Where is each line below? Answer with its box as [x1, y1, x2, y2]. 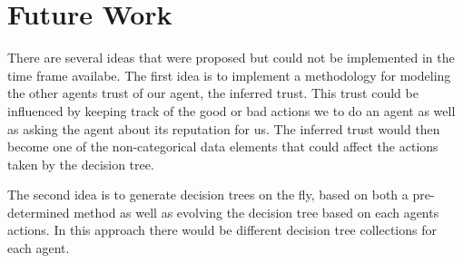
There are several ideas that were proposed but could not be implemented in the [7, 48, 455, 67]
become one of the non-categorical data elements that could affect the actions [7, 137, 438, 156]
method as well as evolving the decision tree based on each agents [74, 202, 439, 221]
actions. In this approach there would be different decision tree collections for [7, 220, 437, 239]
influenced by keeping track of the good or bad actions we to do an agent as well [7, 101, 456, 120]
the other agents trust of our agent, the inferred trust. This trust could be [7, 83, 419, 102]
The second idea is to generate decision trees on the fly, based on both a [7, 185, 409, 204]
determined [7, 202, 70, 221]
